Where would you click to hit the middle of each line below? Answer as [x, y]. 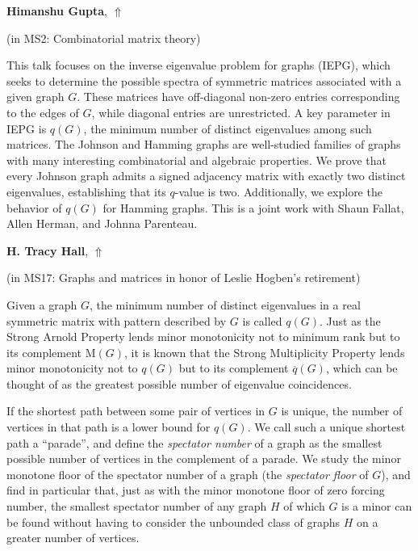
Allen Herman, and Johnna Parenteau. [102, 223]
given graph [36, 97]
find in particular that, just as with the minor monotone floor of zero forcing [196, 490]
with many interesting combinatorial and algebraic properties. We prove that [196, 160]
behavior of [34, 207]
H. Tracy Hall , [48, 250]
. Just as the [350, 320]
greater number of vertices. [73, 538]
